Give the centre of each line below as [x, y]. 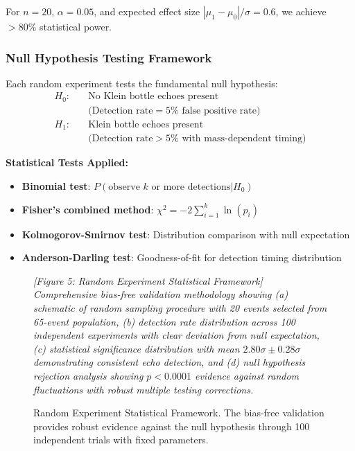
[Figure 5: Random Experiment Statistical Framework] [148, 280]
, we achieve [301, 11]
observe [124, 187]
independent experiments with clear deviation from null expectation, [176, 335]
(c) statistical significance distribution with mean [137, 348]
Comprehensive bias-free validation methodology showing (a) [161, 294]
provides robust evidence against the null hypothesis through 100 [172, 426]
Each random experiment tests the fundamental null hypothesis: [142, 83]
